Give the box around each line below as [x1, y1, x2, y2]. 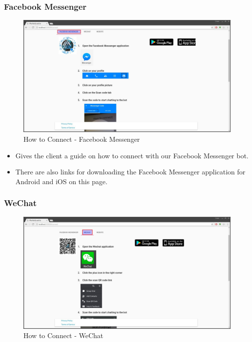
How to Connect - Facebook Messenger [23, 134, 140, 144]
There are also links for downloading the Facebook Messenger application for [15, 167, 246, 177]
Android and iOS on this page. [15, 176, 107, 186]
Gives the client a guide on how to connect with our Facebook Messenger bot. [15, 150, 249, 160]
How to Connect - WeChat [23, 330, 104, 341]
